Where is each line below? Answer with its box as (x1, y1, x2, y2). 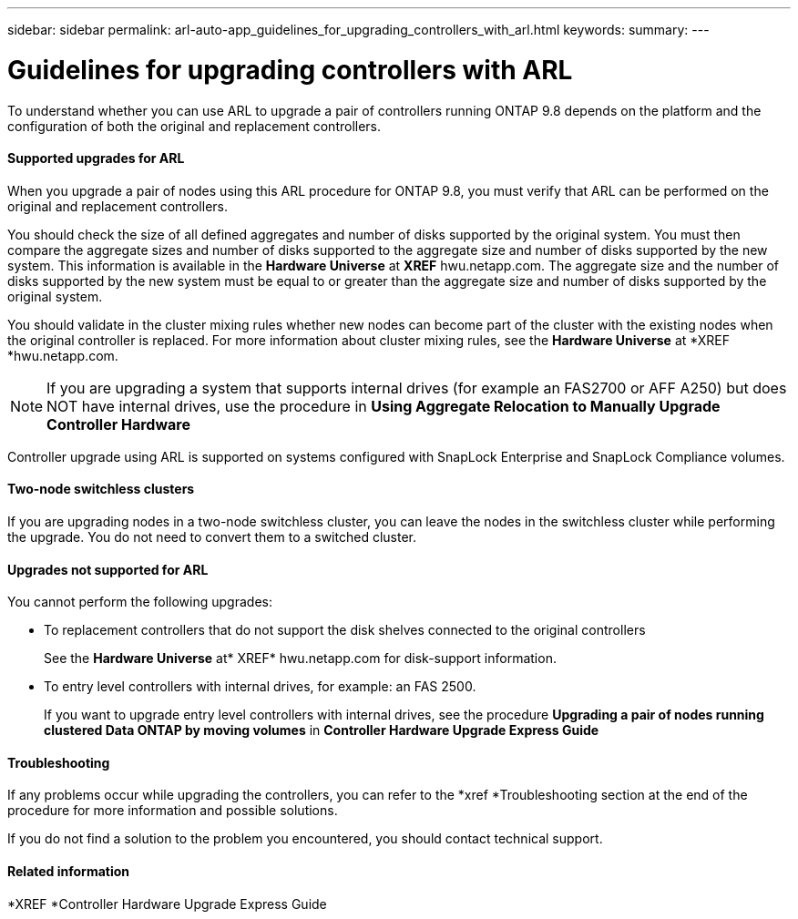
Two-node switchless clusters (7, 481, 195, 497)
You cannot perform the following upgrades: (7, 594, 272, 610)
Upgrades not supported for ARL (7, 561, 209, 577)
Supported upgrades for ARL (7, 150, 185, 167)
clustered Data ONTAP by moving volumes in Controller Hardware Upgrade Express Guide (44, 722, 599, 739)
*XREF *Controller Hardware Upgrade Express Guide (7, 895, 327, 912)
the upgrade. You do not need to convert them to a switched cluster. (7, 528, 416, 545)
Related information (7, 863, 130, 879)
